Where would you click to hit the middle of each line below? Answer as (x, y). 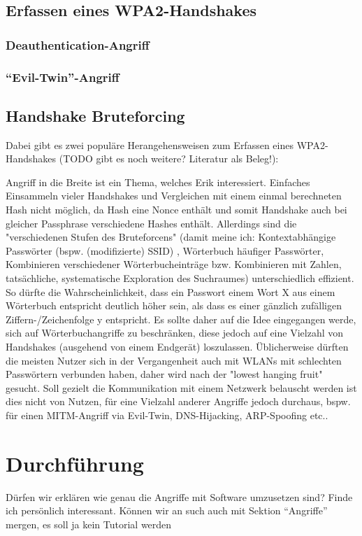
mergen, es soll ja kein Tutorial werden (89, 524)
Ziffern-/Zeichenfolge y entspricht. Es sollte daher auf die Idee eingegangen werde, (181, 319)
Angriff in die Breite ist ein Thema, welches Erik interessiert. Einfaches (158, 182)
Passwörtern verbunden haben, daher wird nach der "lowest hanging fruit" (164, 374)
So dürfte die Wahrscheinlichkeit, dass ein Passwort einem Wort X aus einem (171, 291)
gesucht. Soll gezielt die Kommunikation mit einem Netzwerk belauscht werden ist (181, 387)
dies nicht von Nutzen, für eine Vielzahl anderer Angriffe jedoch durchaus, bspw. (178, 401)
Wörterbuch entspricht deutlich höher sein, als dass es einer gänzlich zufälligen (174, 305)
